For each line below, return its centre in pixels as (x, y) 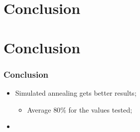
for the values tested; (100, 109)
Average (39, 109)
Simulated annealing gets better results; (76, 92)
